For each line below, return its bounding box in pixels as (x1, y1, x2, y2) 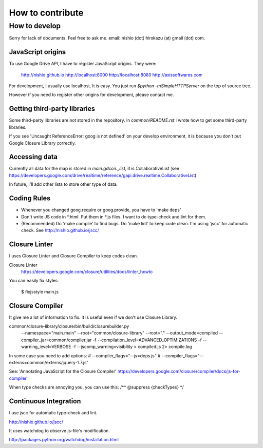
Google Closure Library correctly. (9, 140, 76, 146)
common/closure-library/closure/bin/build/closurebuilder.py (9, 323, 129, 329)
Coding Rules (9, 194, 51, 202)
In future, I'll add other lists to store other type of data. (9, 181, 118, 187)
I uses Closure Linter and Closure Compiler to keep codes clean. (9, 253, 138, 259)
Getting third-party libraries (9, 105, 95, 113)
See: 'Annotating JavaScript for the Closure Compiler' (9, 369, 117, 374)
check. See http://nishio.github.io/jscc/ (21, 227, 99, 234)
